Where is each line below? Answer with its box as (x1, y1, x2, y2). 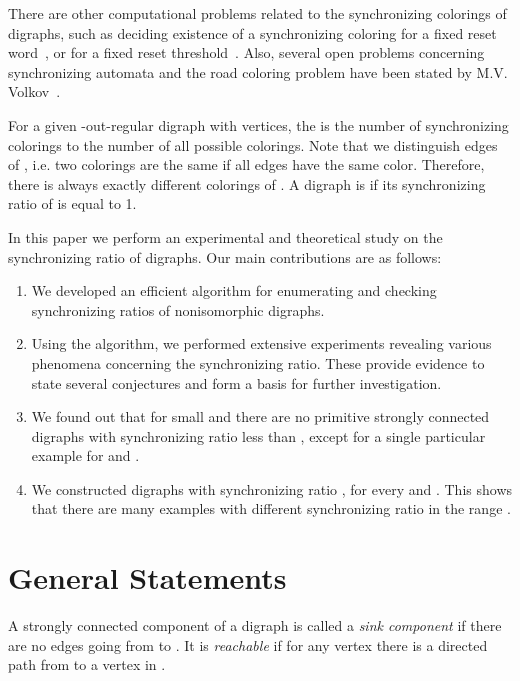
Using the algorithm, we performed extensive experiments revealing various (31, 333, 492, 354)
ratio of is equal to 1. (8, 193, 137, 214)
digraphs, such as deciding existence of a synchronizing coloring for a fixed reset (8, 22, 497, 43)
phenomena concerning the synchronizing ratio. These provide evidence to (31, 352, 485, 373)
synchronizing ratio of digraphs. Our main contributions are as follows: (8, 246, 442, 267)
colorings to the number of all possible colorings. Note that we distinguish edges (8, 134, 498, 155)
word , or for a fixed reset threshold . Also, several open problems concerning (8, 42, 485, 63)
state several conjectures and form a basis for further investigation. (31, 372, 442, 393)
